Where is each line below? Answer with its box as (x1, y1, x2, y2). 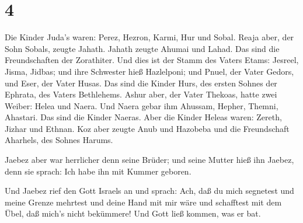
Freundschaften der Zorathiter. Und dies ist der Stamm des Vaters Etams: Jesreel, (5, 54, 299, 66)
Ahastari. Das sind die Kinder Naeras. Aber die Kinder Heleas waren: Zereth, (5, 111, 282, 123)
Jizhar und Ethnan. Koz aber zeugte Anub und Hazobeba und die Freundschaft (5, 122, 290, 134)
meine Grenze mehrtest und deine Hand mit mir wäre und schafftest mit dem (5, 196, 282, 208)
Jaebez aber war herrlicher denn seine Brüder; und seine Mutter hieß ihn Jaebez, (5, 154, 294, 166)
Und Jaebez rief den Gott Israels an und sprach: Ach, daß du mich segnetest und (5, 184, 294, 197)
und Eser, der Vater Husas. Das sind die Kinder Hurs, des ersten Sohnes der (5, 76, 277, 89)
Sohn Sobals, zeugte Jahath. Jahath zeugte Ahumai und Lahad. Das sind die (5, 42, 280, 54)
